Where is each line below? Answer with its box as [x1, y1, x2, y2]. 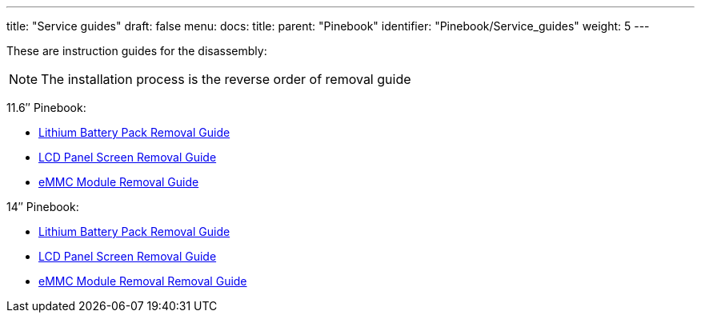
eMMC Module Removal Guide [38, 175, 199, 189]
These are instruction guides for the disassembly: [6, 44, 267, 58]
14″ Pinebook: [6, 200, 79, 213]
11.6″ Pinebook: [6, 101, 86, 114]
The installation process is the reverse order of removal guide [41, 71, 411, 87]
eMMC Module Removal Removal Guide [38, 274, 247, 288]
